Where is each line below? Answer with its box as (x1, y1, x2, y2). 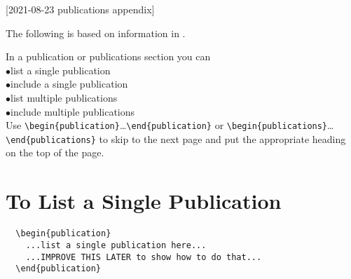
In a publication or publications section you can (6, 49, 211, 64)
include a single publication (11, 76, 128, 91)
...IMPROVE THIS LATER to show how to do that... (25, 252, 262, 262)
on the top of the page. (6, 145, 104, 160)
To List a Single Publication (6, 186, 282, 215)
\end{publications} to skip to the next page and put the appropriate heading (6, 131, 346, 146)
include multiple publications (11, 104, 135, 118)
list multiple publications (11, 90, 118, 104)
